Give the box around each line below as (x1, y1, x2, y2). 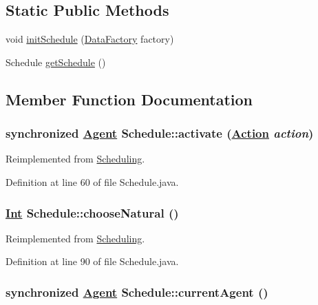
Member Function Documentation (6, 88, 253, 109)
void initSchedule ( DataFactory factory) (6, 32, 174, 46)
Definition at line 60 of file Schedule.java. (6, 174, 179, 189)
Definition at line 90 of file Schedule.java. (6, 254, 179, 269)
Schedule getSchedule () (6, 54, 106, 69)
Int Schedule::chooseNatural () (6, 204, 179, 221)
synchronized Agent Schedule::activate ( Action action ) (6, 125, 314, 142)
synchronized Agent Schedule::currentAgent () (6, 283, 268, 300)
